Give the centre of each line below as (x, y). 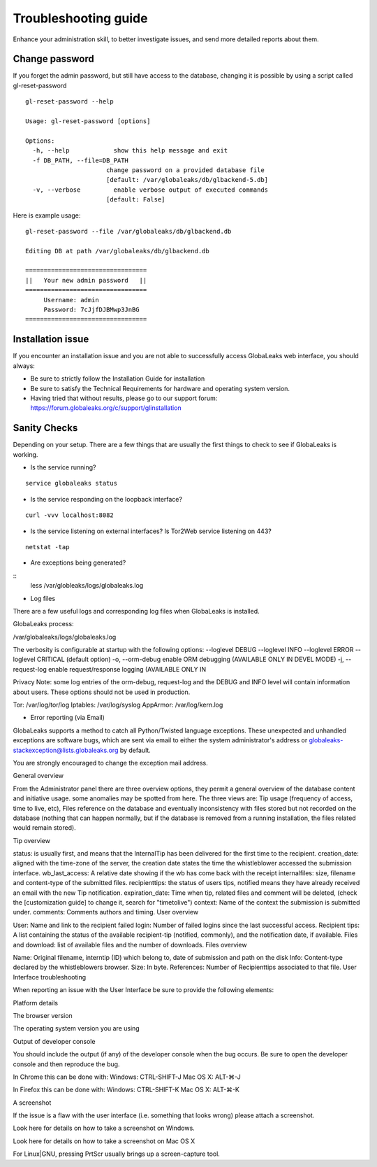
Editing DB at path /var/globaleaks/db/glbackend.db (117, 251)
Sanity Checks (45, 428)
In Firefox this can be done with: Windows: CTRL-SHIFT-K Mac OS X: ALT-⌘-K (126, 1090)
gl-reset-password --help (70, 102)
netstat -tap (47, 547)
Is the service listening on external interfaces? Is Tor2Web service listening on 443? (151, 531)
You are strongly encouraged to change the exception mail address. (111, 763)
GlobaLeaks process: (43, 624)
